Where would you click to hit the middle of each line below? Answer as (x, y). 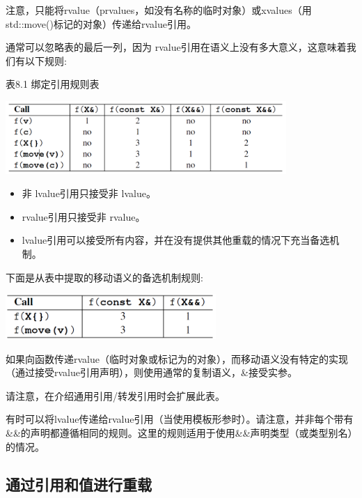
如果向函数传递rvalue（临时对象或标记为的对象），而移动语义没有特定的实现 (177, 358)
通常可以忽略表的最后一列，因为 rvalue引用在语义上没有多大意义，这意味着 (176, 47)
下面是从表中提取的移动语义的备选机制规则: (104, 277)
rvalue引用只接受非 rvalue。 (84, 216)
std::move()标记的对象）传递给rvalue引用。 (101, 23)
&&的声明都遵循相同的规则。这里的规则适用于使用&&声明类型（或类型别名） (179, 433)
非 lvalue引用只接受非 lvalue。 (89, 193)
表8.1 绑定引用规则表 (53, 84)
